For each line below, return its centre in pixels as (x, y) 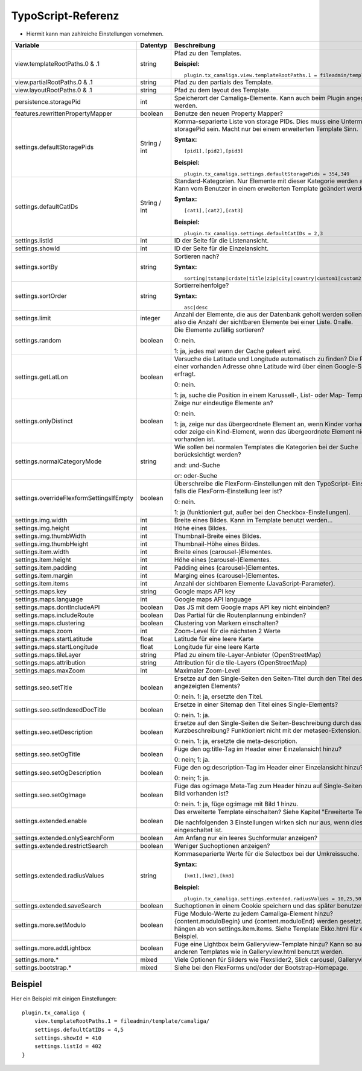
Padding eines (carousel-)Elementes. (227, 567)
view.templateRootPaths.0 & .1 (57, 63)
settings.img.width (41, 520)
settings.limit (33, 318)
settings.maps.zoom (43, 631)
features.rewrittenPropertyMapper (64, 113)
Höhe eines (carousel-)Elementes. (223, 560)
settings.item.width (42, 552)
